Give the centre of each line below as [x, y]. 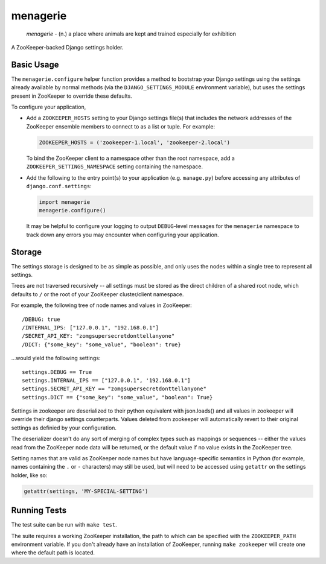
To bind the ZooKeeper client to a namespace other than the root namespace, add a [130, 158]
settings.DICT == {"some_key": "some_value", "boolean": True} [117, 397]
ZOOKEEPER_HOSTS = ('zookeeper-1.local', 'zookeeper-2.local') [135, 142]
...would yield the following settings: [56, 358]
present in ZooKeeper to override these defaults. [72, 96]
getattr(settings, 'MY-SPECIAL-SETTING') [86, 491]
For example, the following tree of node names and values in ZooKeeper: [102, 305]
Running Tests [39, 511]
